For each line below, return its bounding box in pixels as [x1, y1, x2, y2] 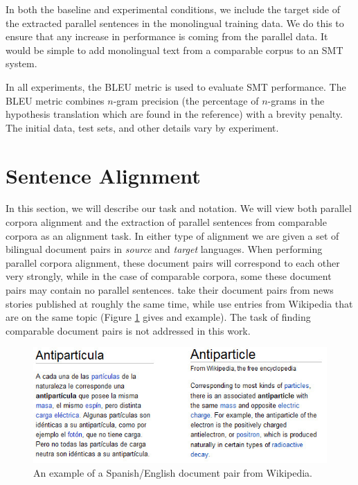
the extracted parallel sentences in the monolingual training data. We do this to [6, 15, 344, 30]
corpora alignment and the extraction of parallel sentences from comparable [6, 215, 327, 229]
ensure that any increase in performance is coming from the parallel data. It [6, 29, 328, 44]
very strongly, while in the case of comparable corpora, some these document [6, 269, 332, 283]
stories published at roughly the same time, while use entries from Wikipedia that [6, 296, 353, 310]
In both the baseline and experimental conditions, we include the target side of [6, 2, 340, 16]
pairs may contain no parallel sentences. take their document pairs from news [6, 283, 334, 297]
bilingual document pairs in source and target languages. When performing [6, 242, 323, 256]
